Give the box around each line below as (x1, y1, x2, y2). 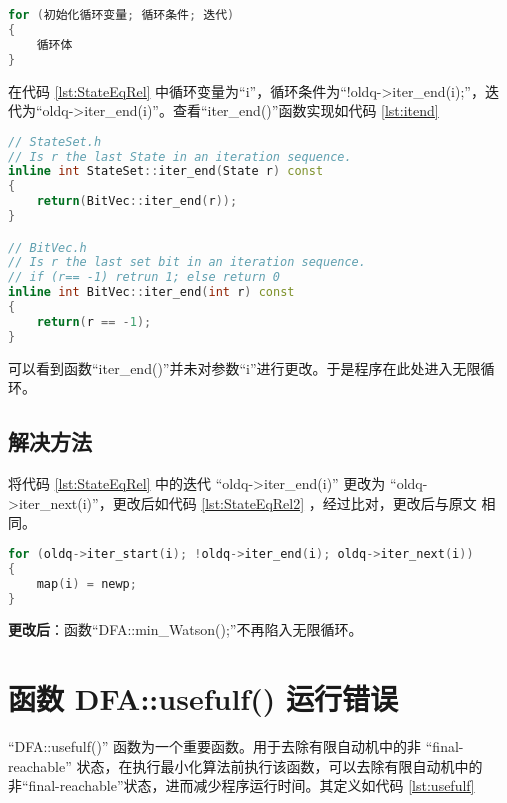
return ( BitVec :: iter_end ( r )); (36, 194, 238, 209)
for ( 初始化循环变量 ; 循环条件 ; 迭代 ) (8, 8, 235, 22)
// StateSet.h (8, 134, 102, 149)
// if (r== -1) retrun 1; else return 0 (8, 270, 281, 285)
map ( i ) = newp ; (36, 576, 137, 591)
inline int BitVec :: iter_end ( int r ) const (8, 285, 295, 300)
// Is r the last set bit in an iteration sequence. (8, 255, 366, 270)
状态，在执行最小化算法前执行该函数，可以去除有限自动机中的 (76, 755, 483, 776)
